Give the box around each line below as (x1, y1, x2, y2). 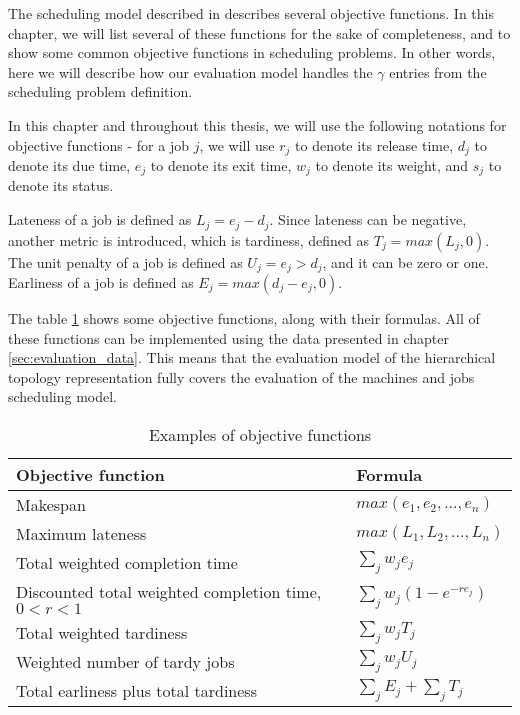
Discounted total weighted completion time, (16, 579, 322, 603)
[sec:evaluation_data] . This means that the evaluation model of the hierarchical (8, 347, 496, 368)
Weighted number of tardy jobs (16, 649, 235, 673)
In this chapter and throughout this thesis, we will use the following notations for (8, 114, 507, 135)
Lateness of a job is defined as (8, 209, 192, 230)
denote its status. (8, 175, 114, 196)
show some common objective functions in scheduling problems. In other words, (8, 42, 496, 63)
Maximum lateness (16, 521, 147, 545)
